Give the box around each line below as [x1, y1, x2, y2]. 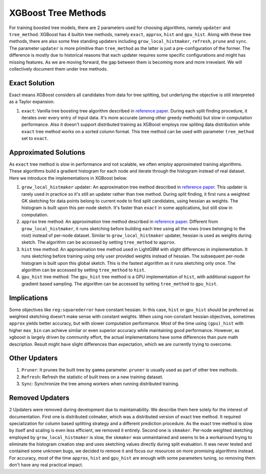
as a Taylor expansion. [9, 99, 55, 105]
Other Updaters [9, 354, 58, 363]
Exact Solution [9, 79, 55, 87]
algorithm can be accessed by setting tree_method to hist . [21, 267, 146, 273]
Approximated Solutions [9, 148, 86, 156]
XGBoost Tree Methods [9, 7, 106, 18]
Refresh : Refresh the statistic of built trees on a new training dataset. [21, 374, 164, 380]
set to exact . [21, 136, 49, 142]
